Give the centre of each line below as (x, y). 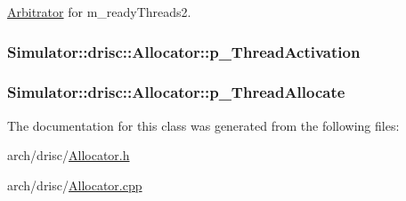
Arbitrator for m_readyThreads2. (99, 12)
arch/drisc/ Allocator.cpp (75, 185)
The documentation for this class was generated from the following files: (203, 125)
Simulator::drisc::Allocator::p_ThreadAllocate (176, 92)
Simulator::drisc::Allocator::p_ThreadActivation (184, 51)
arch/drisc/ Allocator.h (69, 155)
